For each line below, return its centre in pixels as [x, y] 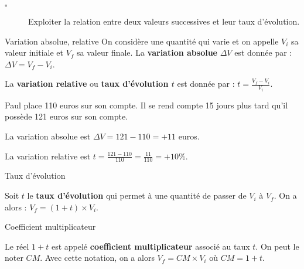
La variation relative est [48, 156]
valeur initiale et [34, 52]
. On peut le [277, 246]
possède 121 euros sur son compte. [66, 116]
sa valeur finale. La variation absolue [147, 52]
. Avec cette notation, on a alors [97, 258]
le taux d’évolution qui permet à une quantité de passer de [137, 195]
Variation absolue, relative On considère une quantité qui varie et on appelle [142, 41]
